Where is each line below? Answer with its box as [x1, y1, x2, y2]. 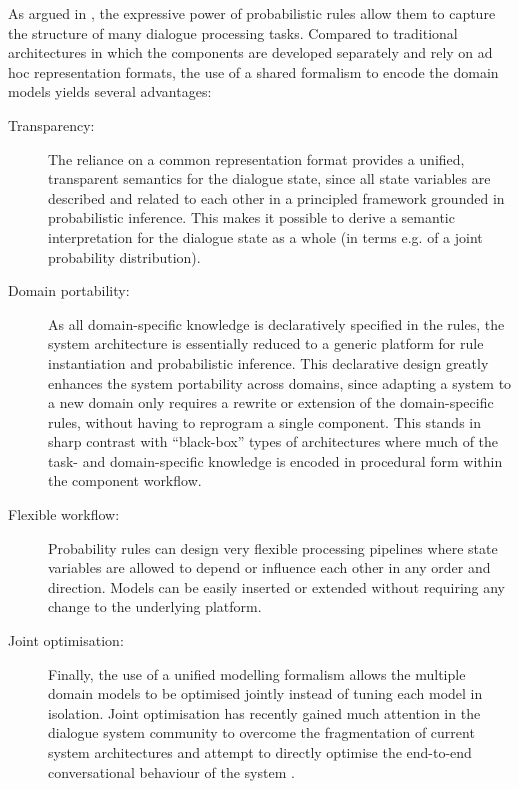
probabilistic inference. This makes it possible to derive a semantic [48, 207, 455, 228]
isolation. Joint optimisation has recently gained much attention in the [48, 702, 481, 723]
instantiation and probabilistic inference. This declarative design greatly [48, 352, 489, 373]
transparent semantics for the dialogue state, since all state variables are [48, 168, 491, 189]
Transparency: [8, 114, 95, 135]
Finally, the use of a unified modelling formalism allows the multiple [48, 663, 466, 684]
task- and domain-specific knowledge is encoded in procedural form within [48, 450, 503, 471]
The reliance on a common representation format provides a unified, [48, 148, 465, 169]
